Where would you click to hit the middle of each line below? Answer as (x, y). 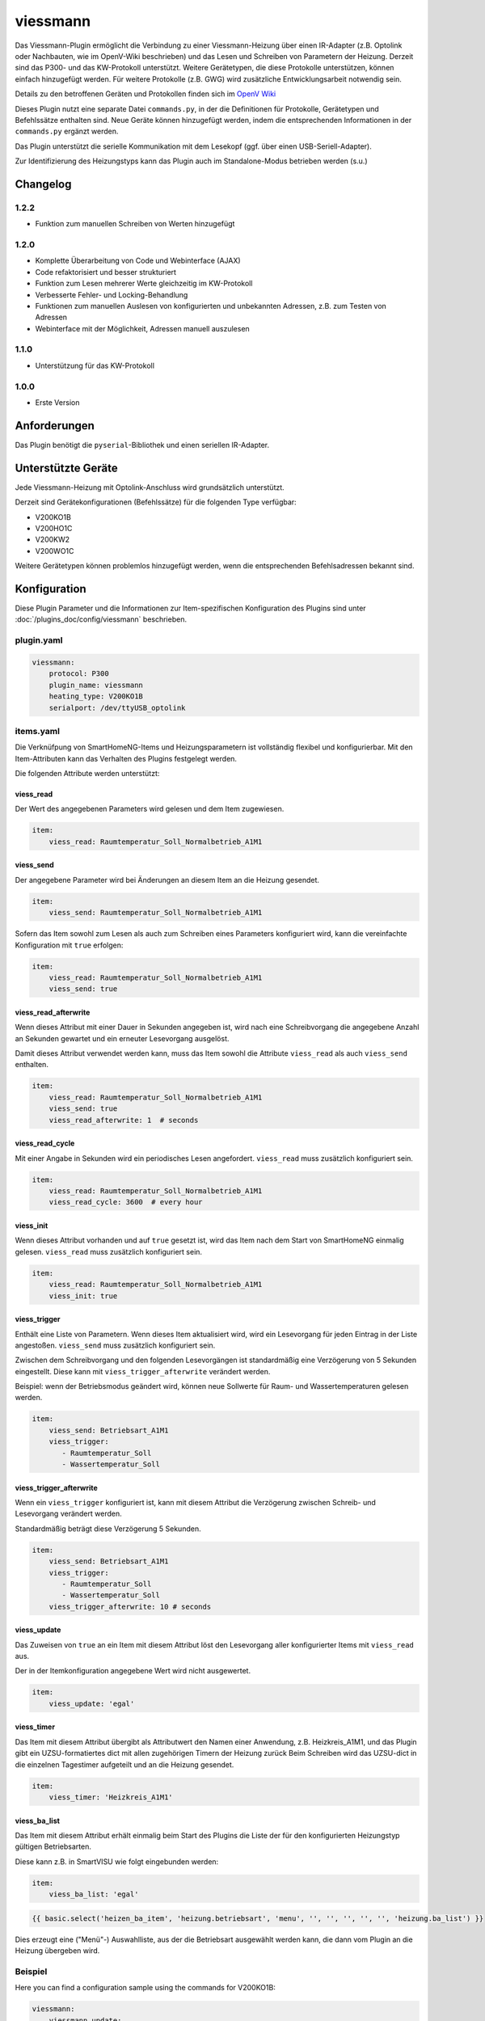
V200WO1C (55, 551)
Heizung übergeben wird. (57, 1951)
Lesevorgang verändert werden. (68, 1514)
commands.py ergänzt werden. (67, 131)
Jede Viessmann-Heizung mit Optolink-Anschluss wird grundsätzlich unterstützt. (150, 487)
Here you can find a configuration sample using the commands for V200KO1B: (145, 1988)
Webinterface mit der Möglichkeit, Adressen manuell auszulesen (142, 328)
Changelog (43, 184)
